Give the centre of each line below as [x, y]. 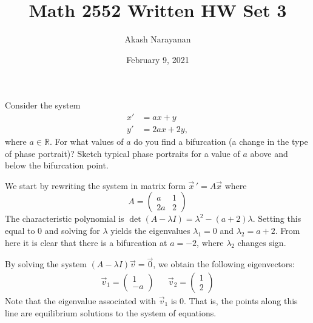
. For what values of [86, 141]
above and [269, 153]
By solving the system [46, 264]
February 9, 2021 [158, 59]
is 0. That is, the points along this [234, 300]
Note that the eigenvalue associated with [81, 300]
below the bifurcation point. [57, 165]
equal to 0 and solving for [52, 230]
